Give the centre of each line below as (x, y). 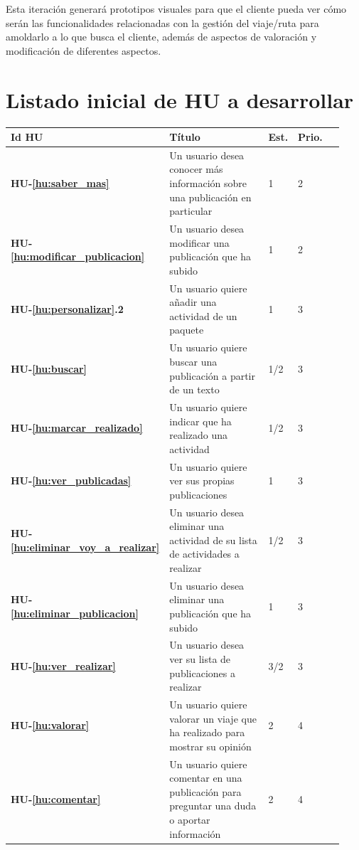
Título (185, 137)
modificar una (199, 242)
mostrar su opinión (210, 746)
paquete (187, 330)
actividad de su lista (213, 540)
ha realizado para (207, 732)
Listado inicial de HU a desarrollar (180, 99)
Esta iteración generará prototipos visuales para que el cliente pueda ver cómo (176, 9)
